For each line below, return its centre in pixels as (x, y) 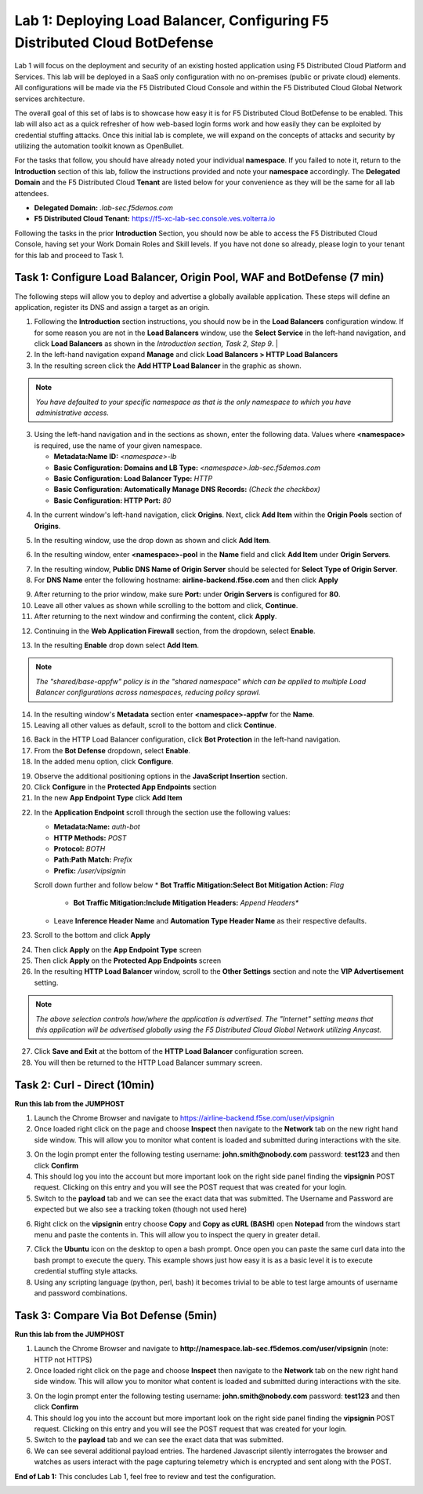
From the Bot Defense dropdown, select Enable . (112, 750)
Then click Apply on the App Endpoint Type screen (117, 949)
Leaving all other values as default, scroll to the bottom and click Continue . (155, 725)
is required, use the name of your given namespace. (118, 445)
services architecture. (50, 99)
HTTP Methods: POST (90, 838)
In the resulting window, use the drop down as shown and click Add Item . (153, 540)
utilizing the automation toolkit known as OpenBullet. (99, 146)
